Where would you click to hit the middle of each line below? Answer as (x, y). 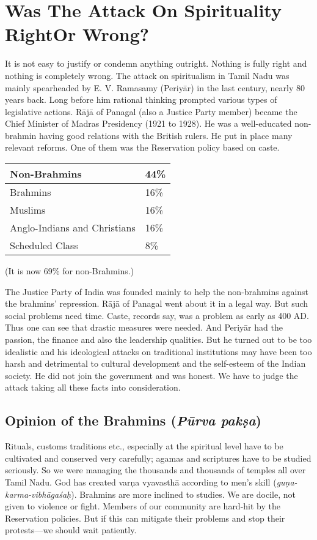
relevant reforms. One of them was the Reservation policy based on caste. (142, 147)
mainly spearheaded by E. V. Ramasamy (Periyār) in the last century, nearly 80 (155, 87)
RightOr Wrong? (77, 34)
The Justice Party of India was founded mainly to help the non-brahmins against (157, 291)
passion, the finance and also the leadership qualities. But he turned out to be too (158, 339)
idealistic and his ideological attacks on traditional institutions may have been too (158, 351)
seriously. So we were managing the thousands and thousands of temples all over (155, 470)
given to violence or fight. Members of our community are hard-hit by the (143, 506)
